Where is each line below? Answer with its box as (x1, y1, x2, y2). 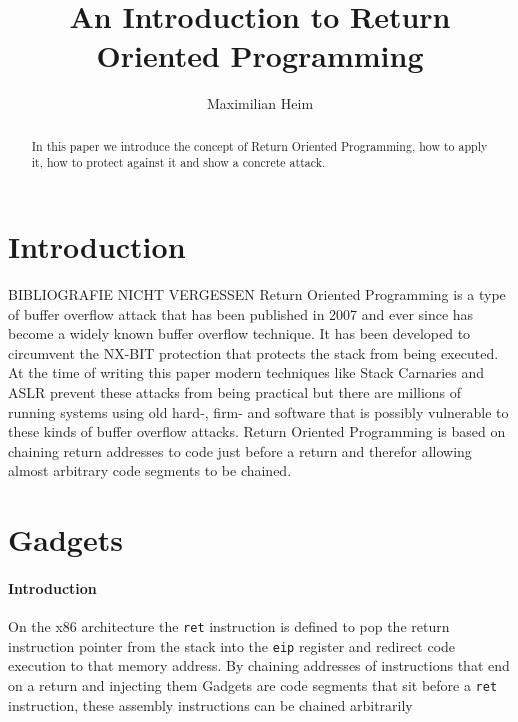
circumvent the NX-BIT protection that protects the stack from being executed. (8, 342, 499, 363)
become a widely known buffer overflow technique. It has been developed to (8, 323, 471, 344)
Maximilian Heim (206, 93, 314, 114)
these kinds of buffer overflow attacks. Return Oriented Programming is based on (8, 421, 506, 442)
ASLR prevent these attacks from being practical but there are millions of (8, 381, 462, 402)
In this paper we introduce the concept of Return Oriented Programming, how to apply (31, 137, 488, 154)
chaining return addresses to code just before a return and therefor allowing (8, 440, 472, 461)
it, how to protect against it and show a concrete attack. (31, 154, 326, 171)
